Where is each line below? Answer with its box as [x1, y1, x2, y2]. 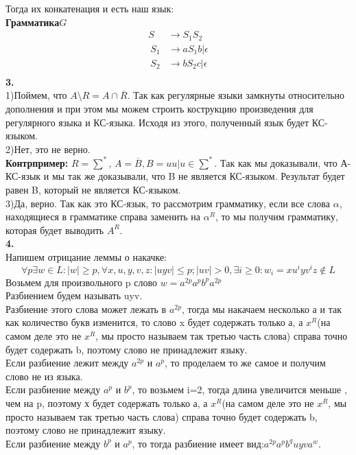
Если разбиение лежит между [5, 355, 129, 370]
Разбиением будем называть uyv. [5, 288, 143, 303]
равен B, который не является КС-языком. [5, 183, 181, 197]
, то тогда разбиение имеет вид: [132, 436, 264, 450]
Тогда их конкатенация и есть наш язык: [5, 1, 174, 15]
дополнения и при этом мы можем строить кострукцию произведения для [5, 101, 313, 115]
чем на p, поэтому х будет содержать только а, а [5, 396, 208, 410]
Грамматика [5, 14, 60, 29]
